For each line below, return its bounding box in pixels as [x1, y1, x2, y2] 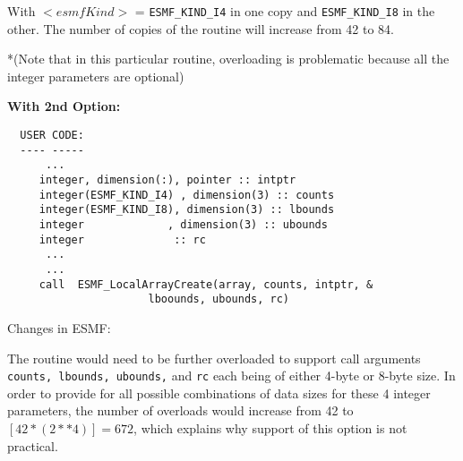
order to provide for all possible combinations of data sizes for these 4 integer [7, 383, 431, 402]
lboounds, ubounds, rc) [148, 293, 289, 306]
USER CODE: [20, 129, 84, 142]
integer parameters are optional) [7, 66, 184, 85]
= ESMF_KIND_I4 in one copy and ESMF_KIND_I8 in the [134, 2, 435, 20]
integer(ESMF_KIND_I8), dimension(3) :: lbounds [39, 203, 335, 217]
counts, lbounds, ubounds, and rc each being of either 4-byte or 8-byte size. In [7, 366, 456, 385]
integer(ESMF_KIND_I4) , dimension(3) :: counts [39, 188, 335, 201]
